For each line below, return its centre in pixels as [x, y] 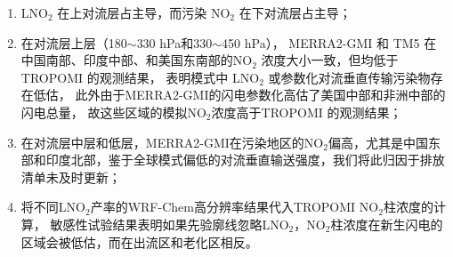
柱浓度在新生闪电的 [387, 224]
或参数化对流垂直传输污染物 [349, 77]
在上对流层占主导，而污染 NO [144, 12]
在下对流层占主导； [295, 12]
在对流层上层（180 [74, 42]
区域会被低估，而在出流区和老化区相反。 [139, 241]
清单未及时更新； [71, 177]
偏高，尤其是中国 [378, 142]
